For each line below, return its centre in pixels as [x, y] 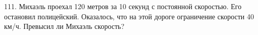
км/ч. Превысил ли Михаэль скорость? [64, 26]
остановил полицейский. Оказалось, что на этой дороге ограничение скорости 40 [129, 16]
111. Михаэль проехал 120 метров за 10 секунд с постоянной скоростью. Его [123, 6]
